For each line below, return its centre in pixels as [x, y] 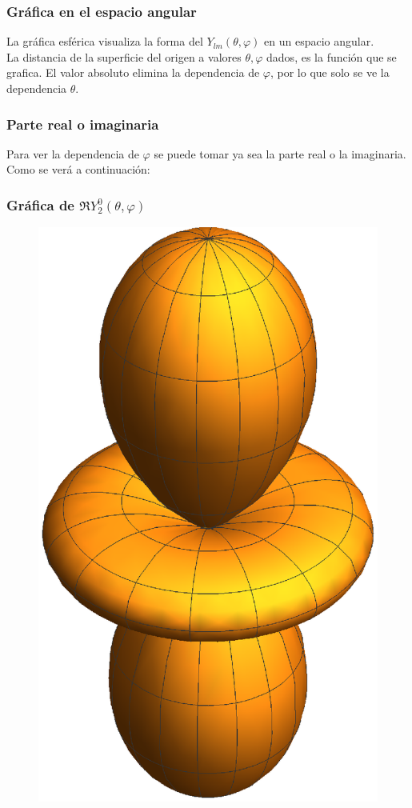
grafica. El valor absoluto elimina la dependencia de [133, 72]
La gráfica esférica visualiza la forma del [105, 41]
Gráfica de [40, 204]
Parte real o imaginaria [83, 124]
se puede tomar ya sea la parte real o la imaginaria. [280, 153]
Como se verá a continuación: [78, 169]
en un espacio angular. [319, 41]
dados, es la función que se [332, 56]
